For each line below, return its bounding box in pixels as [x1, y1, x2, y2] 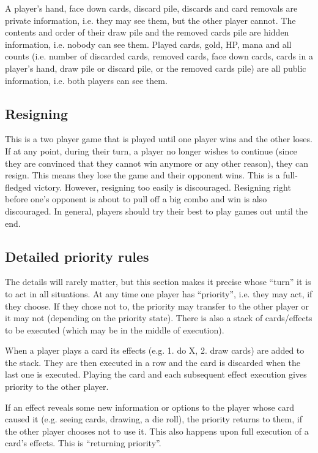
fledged [5, 180, 31, 193]
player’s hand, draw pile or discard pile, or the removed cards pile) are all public [5, 61, 306, 74]
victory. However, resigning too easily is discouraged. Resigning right [34, 180, 291, 193]
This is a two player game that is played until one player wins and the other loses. [5, 132, 312, 145]
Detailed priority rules [5, 246, 149, 265]
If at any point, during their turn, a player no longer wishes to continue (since [5, 144, 297, 157]
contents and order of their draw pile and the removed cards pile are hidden [5, 26, 289, 39]
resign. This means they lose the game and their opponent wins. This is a [5, 169, 280, 181]
